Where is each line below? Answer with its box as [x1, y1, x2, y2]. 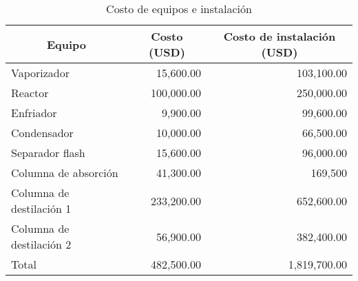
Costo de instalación [223, 28, 336, 44]
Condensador [11, 125, 74, 140]
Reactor [11, 85, 49, 101]
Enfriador [11, 105, 57, 121]
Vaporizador [11, 65, 70, 81]
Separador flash [11, 145, 85, 160]
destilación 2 [11, 236, 72, 252]
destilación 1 [11, 200, 72, 216]
